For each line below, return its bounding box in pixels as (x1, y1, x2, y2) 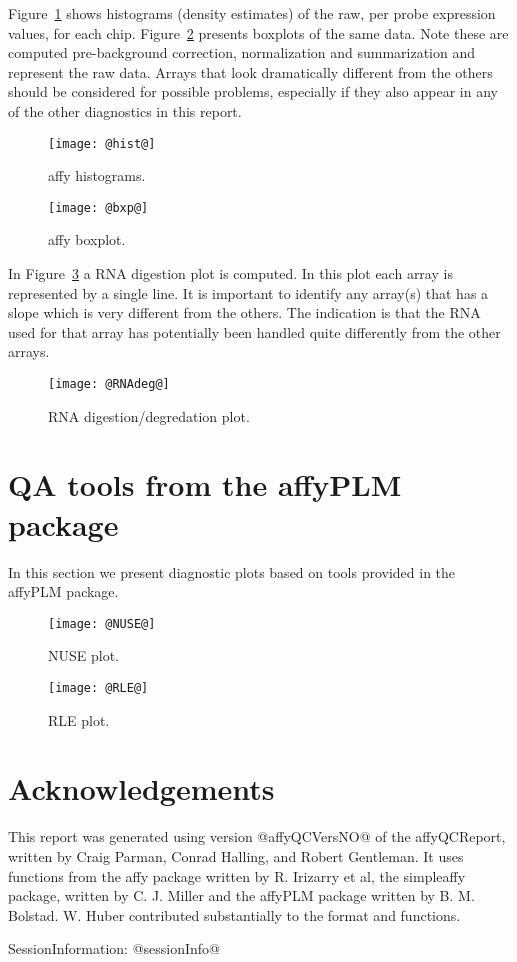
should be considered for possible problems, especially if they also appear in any (8, 81, 498, 102)
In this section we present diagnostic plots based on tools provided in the (8, 561, 456, 582)
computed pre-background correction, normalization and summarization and (8, 42, 476, 63)
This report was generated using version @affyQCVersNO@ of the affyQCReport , (8, 826, 506, 847)
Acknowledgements (8, 768, 275, 809)
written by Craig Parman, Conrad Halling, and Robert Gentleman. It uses (8, 846, 464, 866)
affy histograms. (48, 165, 146, 186)
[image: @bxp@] (48, 200, 149, 215)
